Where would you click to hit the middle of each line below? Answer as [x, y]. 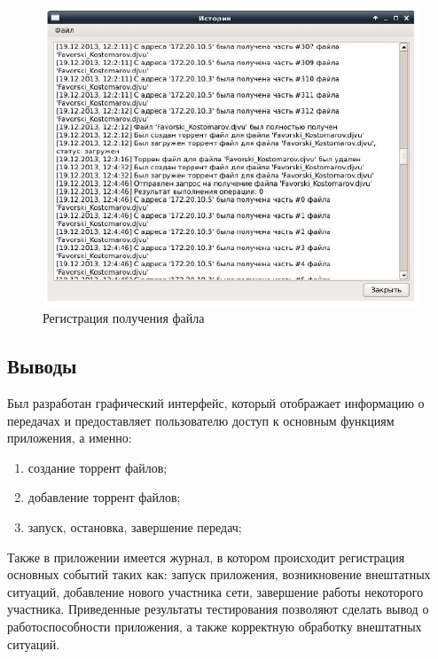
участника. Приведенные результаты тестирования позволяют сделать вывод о [218, 609]
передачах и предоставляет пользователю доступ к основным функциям [201, 420]
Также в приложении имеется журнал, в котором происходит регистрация [206, 557]
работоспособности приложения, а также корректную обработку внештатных [215, 627]
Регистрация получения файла [124, 318]
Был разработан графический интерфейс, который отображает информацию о [216, 403]
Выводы [42, 366]
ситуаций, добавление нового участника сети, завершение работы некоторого [215, 591]
